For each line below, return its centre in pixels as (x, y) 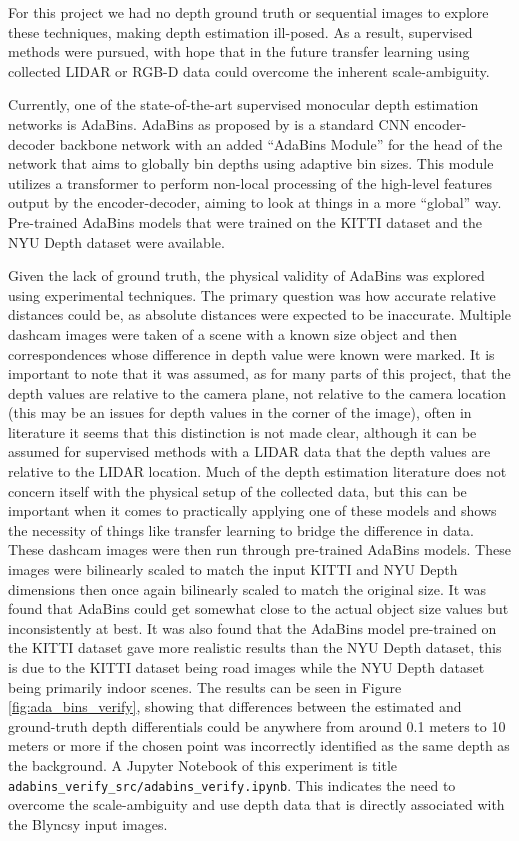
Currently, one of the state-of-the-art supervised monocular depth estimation (243, 104)
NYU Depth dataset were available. (116, 241)
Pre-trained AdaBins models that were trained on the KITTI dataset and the (245, 221)
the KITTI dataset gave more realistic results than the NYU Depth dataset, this (255, 647)
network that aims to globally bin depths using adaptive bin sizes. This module (251, 163)
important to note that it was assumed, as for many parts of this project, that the (259, 373)
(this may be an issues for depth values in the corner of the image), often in (240, 412)
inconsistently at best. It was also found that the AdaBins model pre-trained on (252, 627)
